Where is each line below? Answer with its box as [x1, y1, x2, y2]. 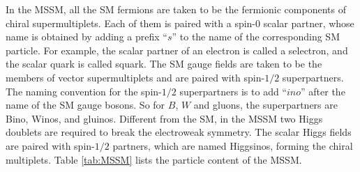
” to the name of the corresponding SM [172, 29, 340, 44]
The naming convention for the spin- [6, 84, 162, 98]
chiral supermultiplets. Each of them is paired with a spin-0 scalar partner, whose [6, 15, 354, 30]
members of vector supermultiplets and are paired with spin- [6, 70, 265, 84]
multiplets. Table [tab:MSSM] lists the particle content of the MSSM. [6, 152, 302, 166]
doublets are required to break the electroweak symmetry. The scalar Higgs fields [6, 125, 352, 139]
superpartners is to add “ [179, 84, 287, 98]
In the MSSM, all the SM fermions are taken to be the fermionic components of [6, 2, 346, 16]
